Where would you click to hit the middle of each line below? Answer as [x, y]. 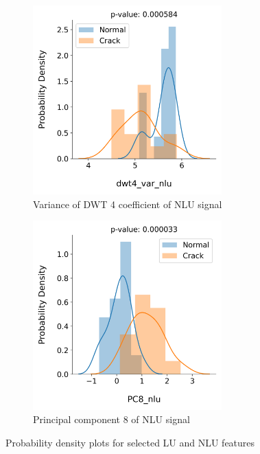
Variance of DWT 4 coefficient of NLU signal [128, 204]
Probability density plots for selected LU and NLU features [130, 442]
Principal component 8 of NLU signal [111, 419]
